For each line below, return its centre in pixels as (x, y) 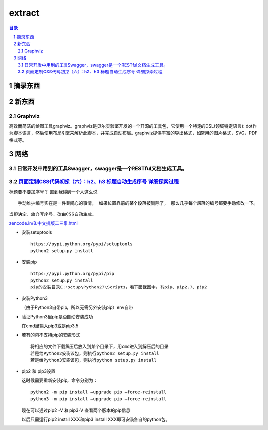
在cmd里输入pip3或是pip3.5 (50, 326)
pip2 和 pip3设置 (38, 371)
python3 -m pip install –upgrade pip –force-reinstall (99, 399)
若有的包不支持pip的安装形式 (51, 335)
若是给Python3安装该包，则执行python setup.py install (94, 360)
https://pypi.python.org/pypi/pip (72, 273)
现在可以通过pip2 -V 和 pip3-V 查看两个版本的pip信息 (76, 410)
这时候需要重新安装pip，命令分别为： (60, 380)
